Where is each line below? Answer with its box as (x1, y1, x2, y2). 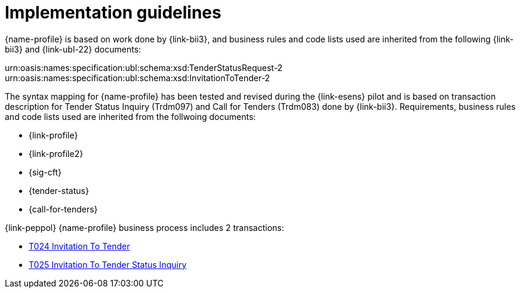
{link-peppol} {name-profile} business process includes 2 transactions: (5, 222, 284, 233)
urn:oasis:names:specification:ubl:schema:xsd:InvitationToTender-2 (5, 72, 270, 83)
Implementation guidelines (5, 2, 221, 23)
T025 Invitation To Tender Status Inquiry (29, 259, 187, 270)
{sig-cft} (29, 166, 62, 177)
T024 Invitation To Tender (29, 240, 130, 251)
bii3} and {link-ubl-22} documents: (5, 44, 141, 54)
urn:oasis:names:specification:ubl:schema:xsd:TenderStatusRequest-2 (5, 62, 283, 73)
